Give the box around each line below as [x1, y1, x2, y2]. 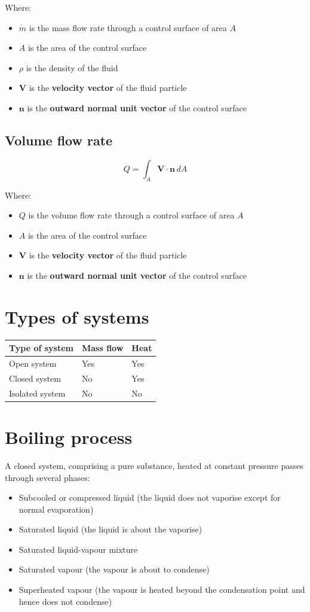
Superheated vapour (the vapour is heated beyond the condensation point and [19, 583, 305, 596]
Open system [9, 357, 57, 369]
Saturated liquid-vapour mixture [19, 543, 138, 555]
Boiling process [5, 424, 133, 449]
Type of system [9, 342, 73, 354]
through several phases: [5, 471, 90, 483]
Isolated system [9, 386, 66, 399]
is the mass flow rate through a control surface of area [29, 21, 227, 34]
